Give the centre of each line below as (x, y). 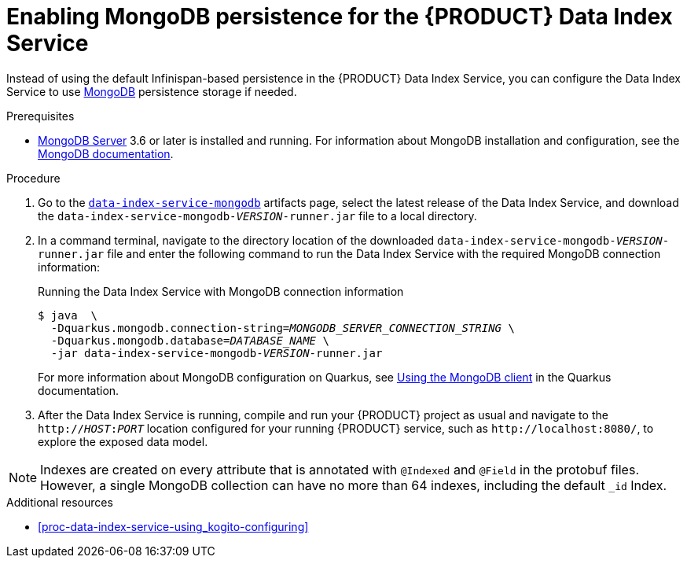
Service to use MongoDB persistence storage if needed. (152, 91)
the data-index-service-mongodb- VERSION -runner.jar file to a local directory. (257, 216)
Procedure (33, 178)
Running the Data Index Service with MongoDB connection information (221, 291)
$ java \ (68, 315)
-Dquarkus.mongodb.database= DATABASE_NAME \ (190, 340)
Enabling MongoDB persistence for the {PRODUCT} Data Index (340, 17)
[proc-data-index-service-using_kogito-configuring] (173, 526)
